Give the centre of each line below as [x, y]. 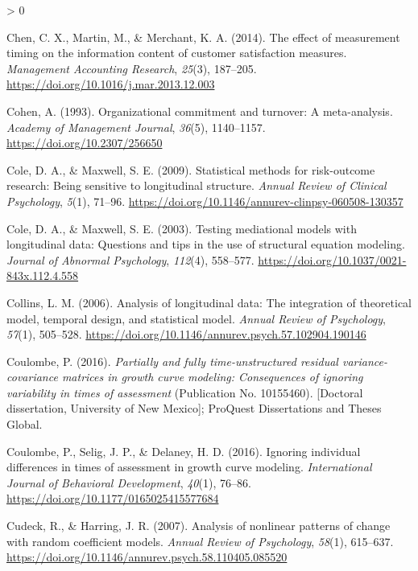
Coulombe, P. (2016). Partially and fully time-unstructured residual [172, 361]
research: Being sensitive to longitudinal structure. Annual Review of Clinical [197, 185]
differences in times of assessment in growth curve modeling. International [189, 467]
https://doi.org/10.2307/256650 [85, 143]
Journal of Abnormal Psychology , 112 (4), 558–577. [130, 259]
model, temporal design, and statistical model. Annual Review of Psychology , [196, 318]
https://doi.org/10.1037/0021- [332, 259]
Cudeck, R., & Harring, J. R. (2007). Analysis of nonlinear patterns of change [199, 526]
